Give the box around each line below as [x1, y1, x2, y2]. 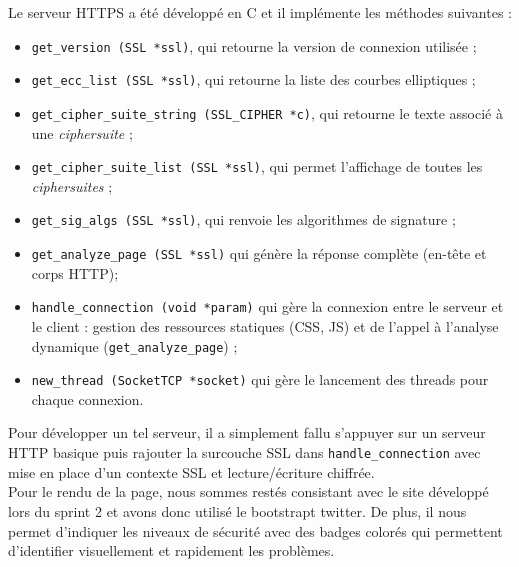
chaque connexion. [31, 388, 144, 409]
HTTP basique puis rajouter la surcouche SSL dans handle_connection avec [8, 442, 481, 463]
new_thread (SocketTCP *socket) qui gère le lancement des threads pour [31, 369, 489, 390]
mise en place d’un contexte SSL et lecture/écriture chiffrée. [8, 461, 375, 482]
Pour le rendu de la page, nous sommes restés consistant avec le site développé [8, 481, 489, 502]
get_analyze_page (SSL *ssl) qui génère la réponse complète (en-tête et [31, 243, 487, 264]
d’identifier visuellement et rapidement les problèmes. [8, 540, 335, 561]
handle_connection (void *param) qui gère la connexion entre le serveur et [31, 296, 504, 317]
